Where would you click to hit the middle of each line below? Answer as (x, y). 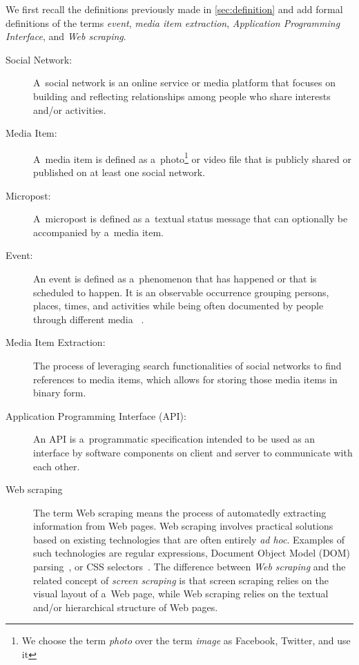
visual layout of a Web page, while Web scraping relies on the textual (181, 594)
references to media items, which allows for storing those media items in (185, 379)
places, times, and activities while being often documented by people (178, 306)
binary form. (60, 393)
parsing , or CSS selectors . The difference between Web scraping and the (190, 567)
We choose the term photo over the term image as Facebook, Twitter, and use (186, 640)
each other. (57, 466)
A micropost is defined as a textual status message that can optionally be (191, 219)
